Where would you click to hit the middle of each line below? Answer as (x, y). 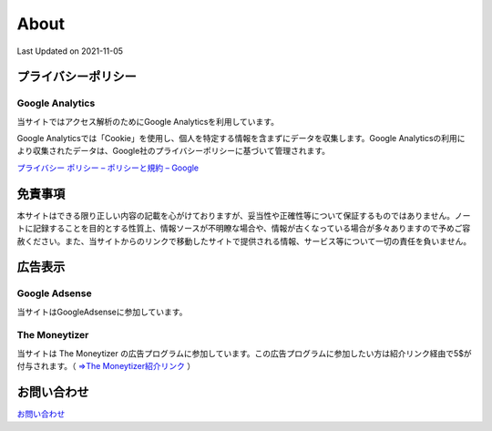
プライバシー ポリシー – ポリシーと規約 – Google (108, 168)
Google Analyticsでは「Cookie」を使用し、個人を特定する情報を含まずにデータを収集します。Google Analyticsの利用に (241, 139)
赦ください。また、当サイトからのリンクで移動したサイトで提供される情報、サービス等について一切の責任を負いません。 (244, 241)
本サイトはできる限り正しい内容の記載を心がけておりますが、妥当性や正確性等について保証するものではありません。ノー (244, 215)
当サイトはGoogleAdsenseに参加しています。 (102, 312)
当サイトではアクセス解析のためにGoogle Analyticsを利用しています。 (148, 121)
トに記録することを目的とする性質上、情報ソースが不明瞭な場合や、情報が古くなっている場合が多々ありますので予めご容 (244, 229)
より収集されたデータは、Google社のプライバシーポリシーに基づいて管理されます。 (173, 151)
